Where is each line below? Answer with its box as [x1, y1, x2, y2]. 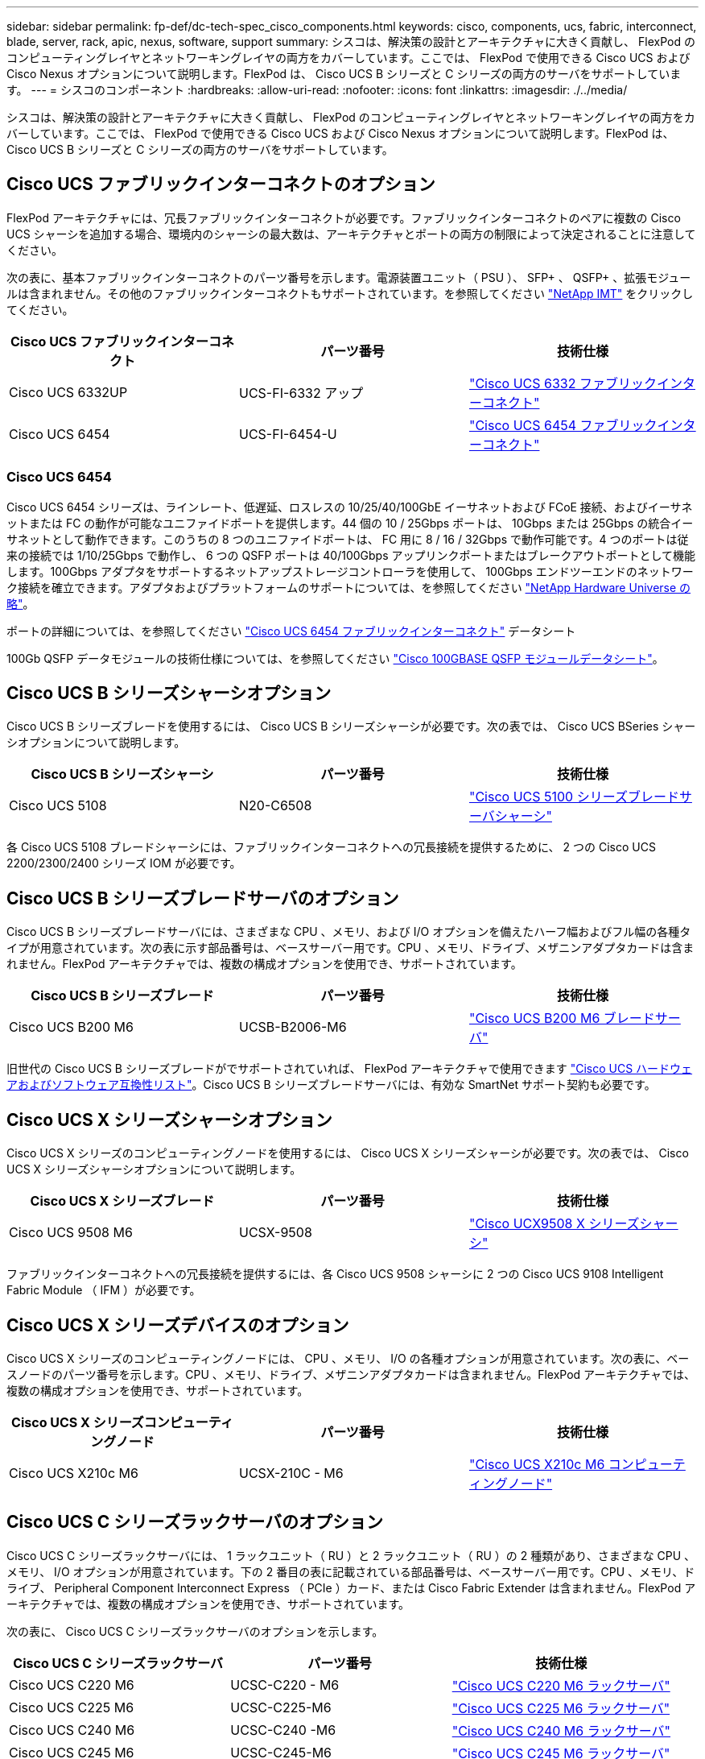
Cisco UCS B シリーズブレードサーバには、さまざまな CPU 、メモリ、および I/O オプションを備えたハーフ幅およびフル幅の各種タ [6, 925, 691, 939]
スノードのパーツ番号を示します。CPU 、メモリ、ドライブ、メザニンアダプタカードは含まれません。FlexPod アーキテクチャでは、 [6, 1367, 696, 1381]
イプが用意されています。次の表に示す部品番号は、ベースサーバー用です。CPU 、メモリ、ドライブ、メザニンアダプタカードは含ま [6, 941, 695, 955]
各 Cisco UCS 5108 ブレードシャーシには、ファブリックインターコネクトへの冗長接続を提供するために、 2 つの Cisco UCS [6, 840, 656, 855]
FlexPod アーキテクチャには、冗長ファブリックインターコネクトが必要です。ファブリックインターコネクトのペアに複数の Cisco [6, 210, 681, 225]
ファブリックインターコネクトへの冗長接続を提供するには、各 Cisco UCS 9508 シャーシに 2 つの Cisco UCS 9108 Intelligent [6, 1267, 664, 1281]
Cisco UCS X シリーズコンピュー [11, 1413, 208, 1430]
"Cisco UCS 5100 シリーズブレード [468, 788, 679, 805]
